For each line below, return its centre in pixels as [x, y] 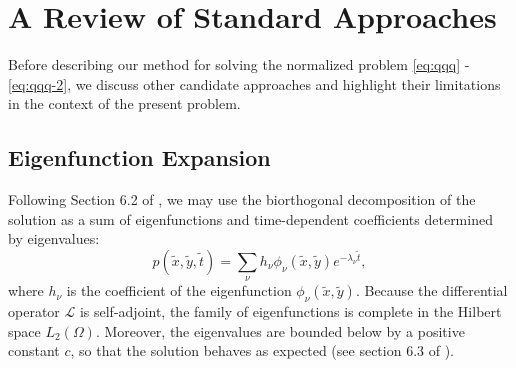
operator [34, 311]
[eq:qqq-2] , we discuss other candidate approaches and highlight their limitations [254, 83]
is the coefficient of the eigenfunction [179, 290]
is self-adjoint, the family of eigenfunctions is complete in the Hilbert [290, 311]
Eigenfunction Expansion [139, 157]
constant [34, 350]
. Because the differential [431, 290]
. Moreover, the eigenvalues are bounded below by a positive [280, 330]
